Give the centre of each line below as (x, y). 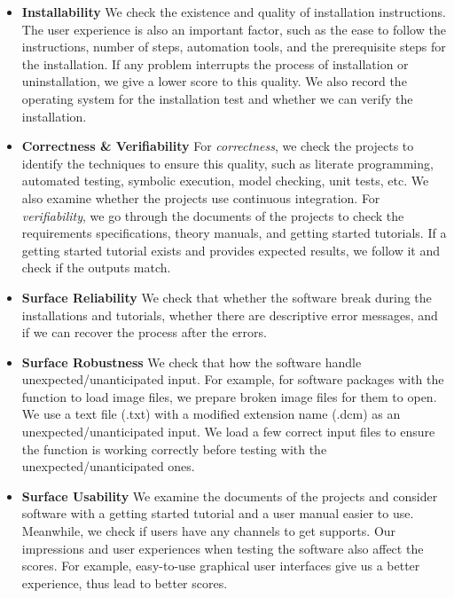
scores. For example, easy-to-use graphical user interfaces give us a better (221, 566)
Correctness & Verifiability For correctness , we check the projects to (218, 146)
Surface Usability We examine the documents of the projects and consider (230, 496)
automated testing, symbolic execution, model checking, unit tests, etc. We (225, 181)
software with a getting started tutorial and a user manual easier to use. (218, 513)
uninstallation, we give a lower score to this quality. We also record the (214, 81)
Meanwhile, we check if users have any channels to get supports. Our (209, 531)
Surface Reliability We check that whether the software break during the (227, 297)
